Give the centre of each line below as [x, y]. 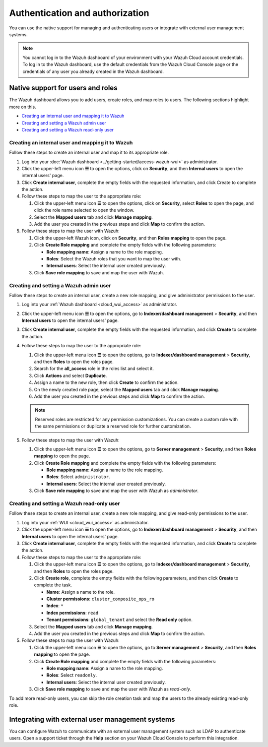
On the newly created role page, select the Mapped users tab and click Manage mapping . [127, 389]
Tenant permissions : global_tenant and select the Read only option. [120, 620]
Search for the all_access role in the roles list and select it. [94, 369]
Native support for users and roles [63, 88]
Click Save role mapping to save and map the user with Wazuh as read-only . [113, 689]
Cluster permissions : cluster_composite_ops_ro [100, 599]
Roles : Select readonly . [72, 675]
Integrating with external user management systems [92, 719]
